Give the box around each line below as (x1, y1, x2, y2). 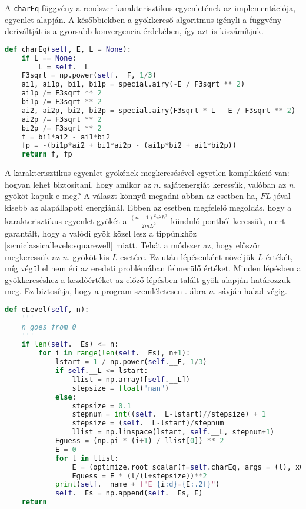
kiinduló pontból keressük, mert (171, 214, 285, 227)
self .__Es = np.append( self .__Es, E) (55, 489, 203, 498)
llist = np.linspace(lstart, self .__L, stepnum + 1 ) (72, 428, 275, 437)
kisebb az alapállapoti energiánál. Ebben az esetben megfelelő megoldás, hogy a (5, 201, 292, 213)
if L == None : (21, 54, 76, 62)
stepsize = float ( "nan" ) (72, 384, 169, 392)
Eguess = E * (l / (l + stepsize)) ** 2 (72, 471, 207, 480)
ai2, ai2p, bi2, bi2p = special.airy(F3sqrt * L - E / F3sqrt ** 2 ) (21, 106, 296, 115)
